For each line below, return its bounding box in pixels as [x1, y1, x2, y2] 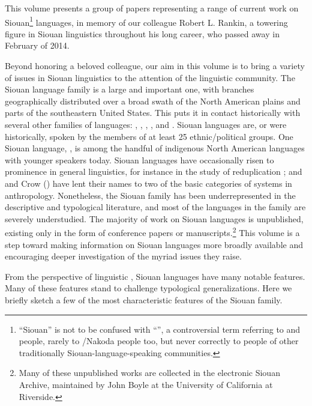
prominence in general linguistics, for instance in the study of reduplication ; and [5, 165, 302, 178]
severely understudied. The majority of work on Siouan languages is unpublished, [5, 212, 304, 225]
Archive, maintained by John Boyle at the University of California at [19, 378, 273, 390]
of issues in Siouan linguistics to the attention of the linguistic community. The [5, 71, 295, 83]
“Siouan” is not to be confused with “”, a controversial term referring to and [19, 323, 301, 335]
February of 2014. [5, 39, 70, 52]
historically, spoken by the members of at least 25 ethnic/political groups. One [5, 130, 293, 142]
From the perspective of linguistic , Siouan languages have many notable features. [5, 270, 305, 282]
